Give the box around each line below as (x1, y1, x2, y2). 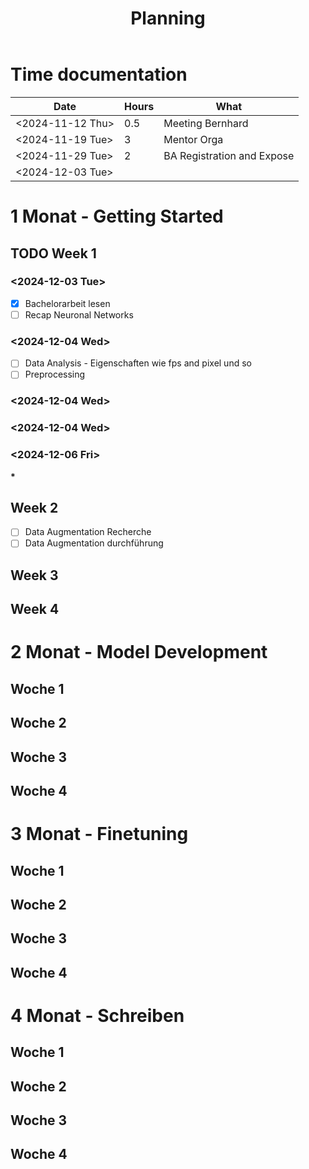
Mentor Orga (163, 132, 224, 146)
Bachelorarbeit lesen (24, 297, 111, 309)
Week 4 (10, 601, 60, 618)
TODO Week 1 (10, 245, 97, 262)
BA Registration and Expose (163, 148, 295, 162)
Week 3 (10, 567, 59, 584)
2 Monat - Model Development (10, 641, 268, 664)
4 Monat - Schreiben (10, 1004, 185, 1027)
